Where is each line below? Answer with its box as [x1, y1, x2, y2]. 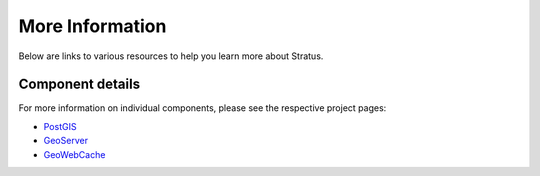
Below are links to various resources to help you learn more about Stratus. [18, 50, 324, 62]
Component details [18, 76, 140, 93]
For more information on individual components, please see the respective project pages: [18, 102, 387, 114]
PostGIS [43, 120, 77, 132]
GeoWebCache [43, 148, 106, 160]
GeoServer [43, 135, 89, 147]
